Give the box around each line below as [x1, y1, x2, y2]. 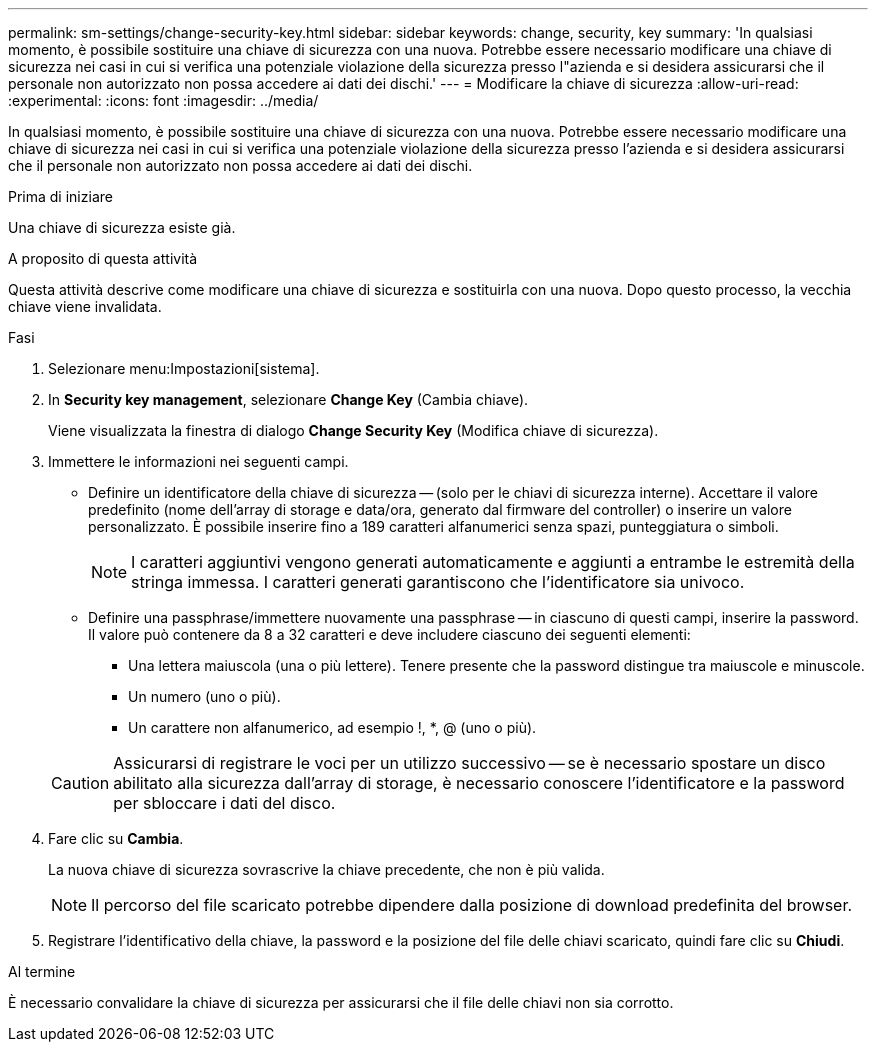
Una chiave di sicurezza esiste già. [8, 219, 236, 236]
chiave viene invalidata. [8, 298, 162, 315]
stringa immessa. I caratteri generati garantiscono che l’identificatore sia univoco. [131, 572, 745, 592]
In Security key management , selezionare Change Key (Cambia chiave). [48, 391, 529, 408]
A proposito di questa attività [8, 250, 198, 267]
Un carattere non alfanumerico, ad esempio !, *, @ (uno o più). [128, 719, 537, 736]
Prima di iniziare [8, 188, 113, 205]
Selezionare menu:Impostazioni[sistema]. [48, 360, 320, 377]
